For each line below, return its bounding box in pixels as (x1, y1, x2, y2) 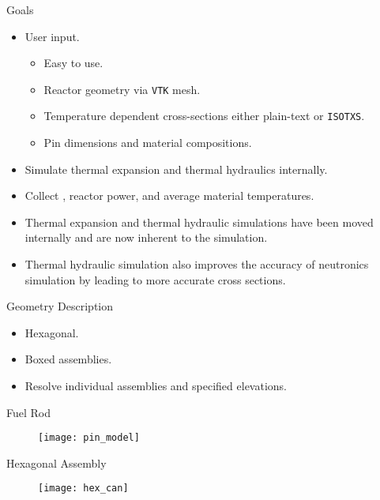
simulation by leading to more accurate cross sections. (24, 271, 286, 288)
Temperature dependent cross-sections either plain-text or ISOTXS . (43, 107, 365, 124)
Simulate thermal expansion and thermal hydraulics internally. (24, 160, 328, 177)
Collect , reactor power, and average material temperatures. (24, 187, 314, 204)
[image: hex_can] (38, 483, 129, 494)
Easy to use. (43, 55, 103, 71)
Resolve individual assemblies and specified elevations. (24, 378, 287, 394)
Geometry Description (6, 298, 114, 314)
